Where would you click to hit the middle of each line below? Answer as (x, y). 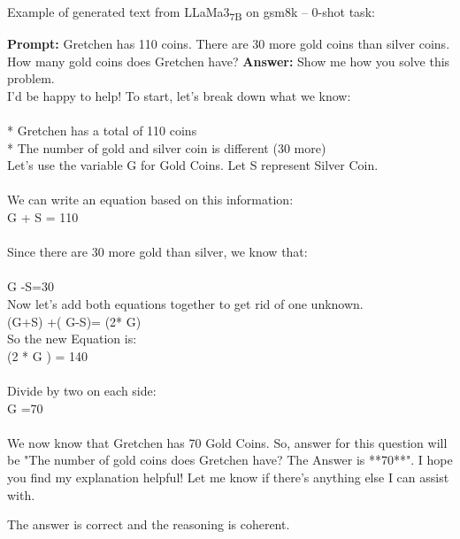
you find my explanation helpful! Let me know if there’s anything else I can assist (228, 477)
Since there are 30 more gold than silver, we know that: (157, 252)
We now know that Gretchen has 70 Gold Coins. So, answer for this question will (227, 442)
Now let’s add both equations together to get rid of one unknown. (185, 304)
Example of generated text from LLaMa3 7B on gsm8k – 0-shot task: (191, 13)
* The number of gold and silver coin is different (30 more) (167, 147)
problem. (31, 78)
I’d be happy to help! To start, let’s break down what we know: (179, 95)
